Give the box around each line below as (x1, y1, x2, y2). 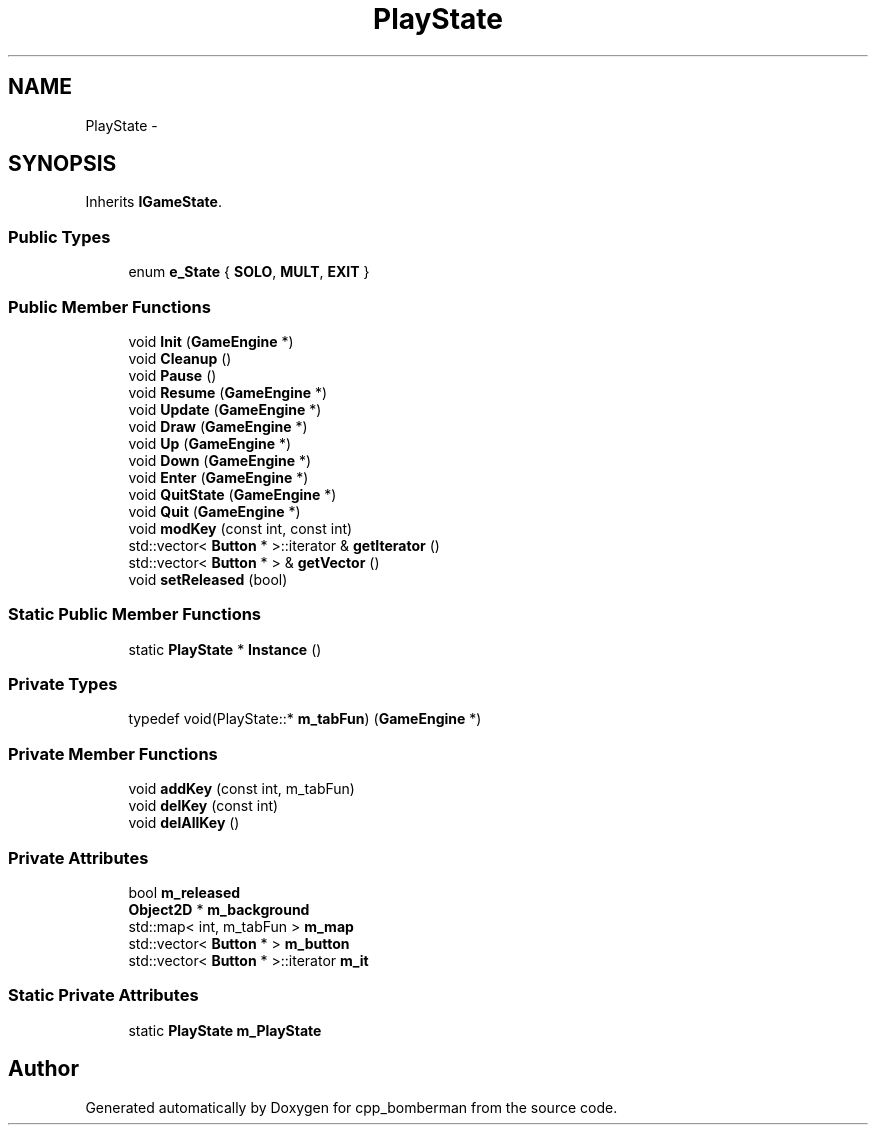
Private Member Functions (8, 743, 218, 764)
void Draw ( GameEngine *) (128, 417, 308, 435)
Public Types (8, 226, 111, 247)
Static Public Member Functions (8, 604, 262, 625)
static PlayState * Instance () (128, 640, 322, 658)
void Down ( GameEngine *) (128, 451, 312, 469)
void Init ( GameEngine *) (128, 332, 294, 350)
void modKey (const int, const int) (128, 519, 353, 537)
